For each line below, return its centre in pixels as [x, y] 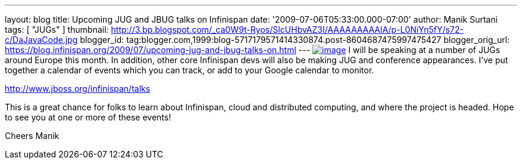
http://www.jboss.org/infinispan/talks [77, 89]
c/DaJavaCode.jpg [41, 40]
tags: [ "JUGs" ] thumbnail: [57, 30]
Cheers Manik [32, 136]
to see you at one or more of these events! [88, 117]
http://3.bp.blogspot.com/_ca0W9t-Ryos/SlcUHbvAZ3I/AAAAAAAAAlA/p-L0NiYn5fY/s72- [288, 30]
